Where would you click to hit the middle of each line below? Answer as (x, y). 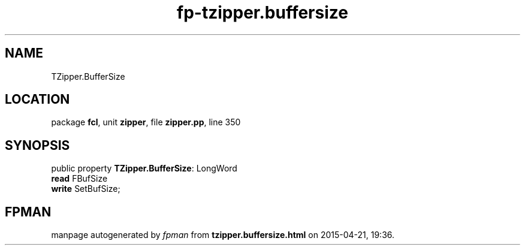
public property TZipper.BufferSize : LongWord (144, 168)
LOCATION (37, 100)
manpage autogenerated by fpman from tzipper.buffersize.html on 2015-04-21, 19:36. (223, 235)
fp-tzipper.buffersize (262, 13)
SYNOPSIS (37, 145)
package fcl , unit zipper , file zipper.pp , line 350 (146, 122)
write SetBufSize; (86, 189)
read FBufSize (79, 179)
